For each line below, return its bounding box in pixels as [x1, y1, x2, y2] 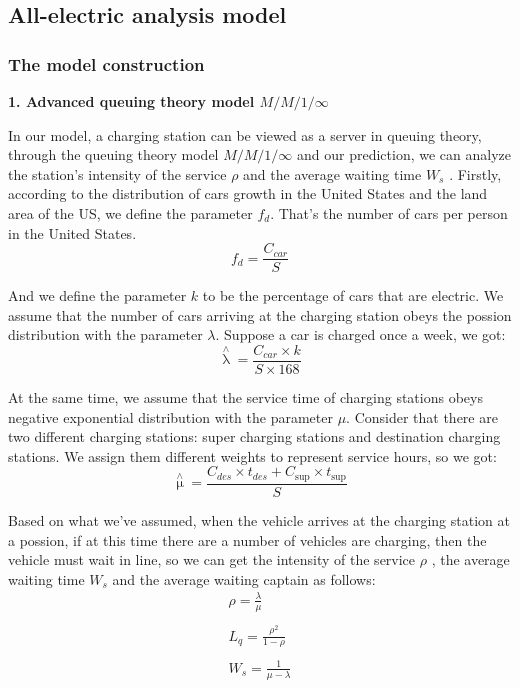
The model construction [8, 51, 205, 76]
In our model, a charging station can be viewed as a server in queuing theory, [8, 124, 482, 145]
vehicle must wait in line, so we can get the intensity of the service [8, 549, 416, 570]
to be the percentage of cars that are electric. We [202, 285, 504, 306]
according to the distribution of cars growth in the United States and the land [8, 183, 488, 204]
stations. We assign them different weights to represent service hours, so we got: [8, 445, 497, 466]
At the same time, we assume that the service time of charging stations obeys [8, 387, 483, 408]
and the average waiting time [243, 163, 422, 184]
